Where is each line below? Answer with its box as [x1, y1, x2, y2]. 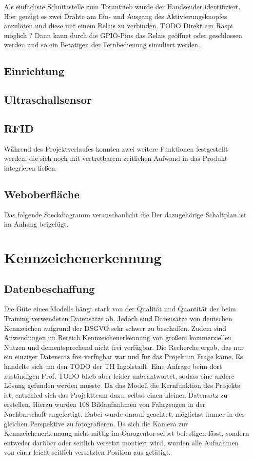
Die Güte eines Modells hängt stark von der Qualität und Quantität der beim [4, 304, 236, 314]
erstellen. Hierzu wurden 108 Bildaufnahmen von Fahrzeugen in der [4, 399, 206, 409]
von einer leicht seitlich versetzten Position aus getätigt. [4, 447, 171, 457]
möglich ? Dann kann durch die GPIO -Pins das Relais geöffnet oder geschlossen [4, 30, 242, 40]
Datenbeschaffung [4, 281, 95, 296]
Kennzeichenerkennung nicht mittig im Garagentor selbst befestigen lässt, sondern [4, 428, 249, 438]
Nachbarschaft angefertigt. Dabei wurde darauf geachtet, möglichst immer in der [4, 409, 245, 419]
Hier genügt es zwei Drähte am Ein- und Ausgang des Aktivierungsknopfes [4, 11, 227, 21]
